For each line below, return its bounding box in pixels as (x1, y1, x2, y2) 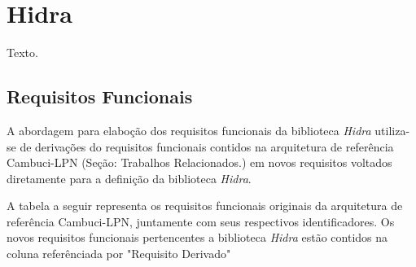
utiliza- (374, 121, 410, 138)
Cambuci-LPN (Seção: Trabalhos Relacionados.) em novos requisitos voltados (7, 154, 392, 171)
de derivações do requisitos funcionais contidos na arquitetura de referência (20, 138, 394, 155)
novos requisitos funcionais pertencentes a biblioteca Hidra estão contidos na (7, 229, 388, 246)
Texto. (7, 44, 38, 61)
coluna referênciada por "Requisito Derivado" (7, 245, 231, 262)
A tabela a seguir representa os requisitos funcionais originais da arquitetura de (7, 197, 403, 214)
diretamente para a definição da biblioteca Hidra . (7, 169, 252, 186)
